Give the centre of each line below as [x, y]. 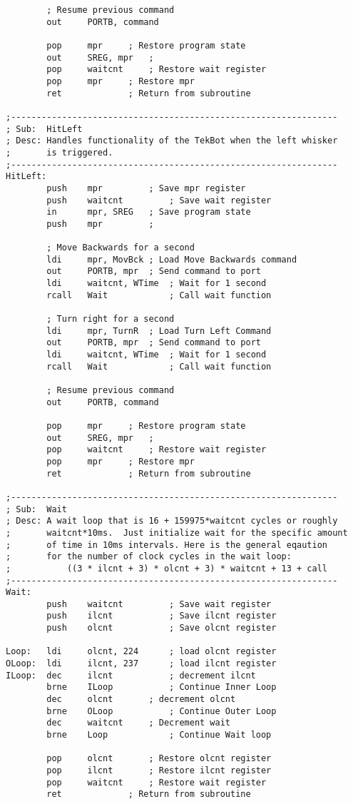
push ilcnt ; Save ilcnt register [162, 616]
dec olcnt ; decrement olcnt [141, 699]
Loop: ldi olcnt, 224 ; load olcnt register [141, 652]
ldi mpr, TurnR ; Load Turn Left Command [159, 331]
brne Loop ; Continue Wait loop [159, 735]
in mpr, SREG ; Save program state [149, 212]
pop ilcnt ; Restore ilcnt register [159, 770]
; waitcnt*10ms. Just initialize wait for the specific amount [177, 533]
